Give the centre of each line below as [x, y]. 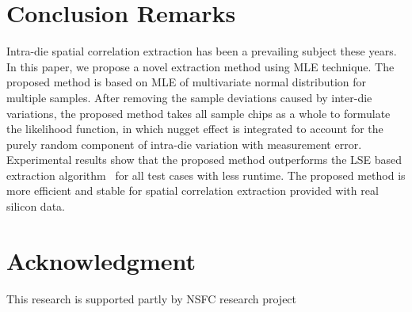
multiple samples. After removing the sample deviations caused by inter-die [189, 97]
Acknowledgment [101, 260]
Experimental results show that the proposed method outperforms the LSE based [204, 160]
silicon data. [36, 206]
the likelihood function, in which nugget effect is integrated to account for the [195, 129]
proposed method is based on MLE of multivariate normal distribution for [187, 82]
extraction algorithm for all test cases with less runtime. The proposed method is [206, 175]
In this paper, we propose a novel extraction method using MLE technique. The [200, 66]
